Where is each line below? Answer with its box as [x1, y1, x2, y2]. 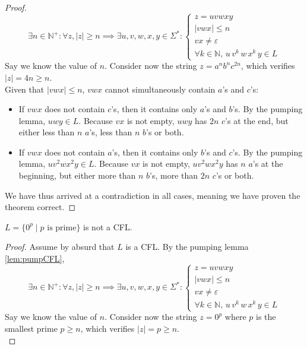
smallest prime [5, 322, 58, 334]
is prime [47, 223, 77, 232]
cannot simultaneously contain [105, 83, 216, 95]
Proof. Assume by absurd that [5, 240, 115, 253]
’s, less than [89, 126, 132, 138]
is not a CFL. [83, 220, 132, 233]
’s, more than [150, 169, 198, 182]
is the [256, 310, 276, 323]
